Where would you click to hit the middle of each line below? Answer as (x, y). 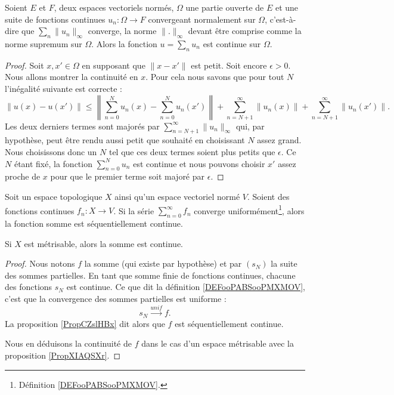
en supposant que (114, 65)
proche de (23, 176)
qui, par (250, 126)
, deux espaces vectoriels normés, (114, 7)
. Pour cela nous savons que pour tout (215, 77)
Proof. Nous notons (40, 263)
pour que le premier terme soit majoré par (128, 176)
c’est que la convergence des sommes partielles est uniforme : (116, 299)
